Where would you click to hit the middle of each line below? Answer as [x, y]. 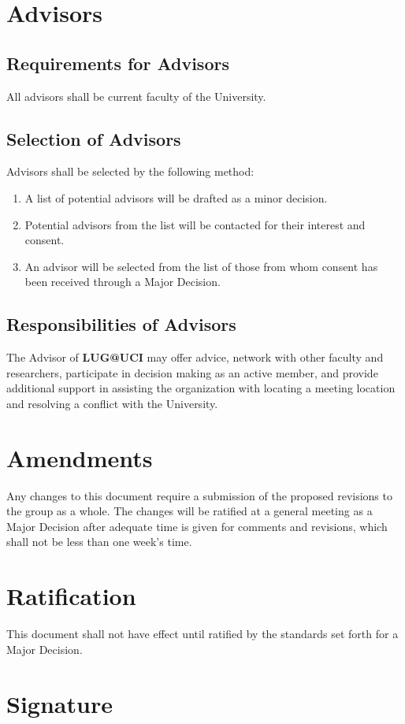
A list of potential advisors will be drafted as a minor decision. [176, 197]
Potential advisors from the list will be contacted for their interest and [195, 224]
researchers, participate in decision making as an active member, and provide [192, 372]
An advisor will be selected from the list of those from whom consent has [201, 266]
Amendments [80, 457]
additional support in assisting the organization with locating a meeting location [201, 388]
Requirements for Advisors [118, 63]
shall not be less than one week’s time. [99, 542]
